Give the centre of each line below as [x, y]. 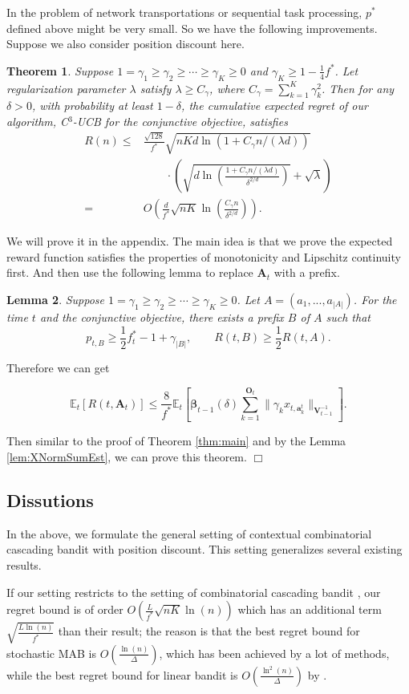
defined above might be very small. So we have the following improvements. [192, 28]
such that [348, 317]
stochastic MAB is [52, 653]
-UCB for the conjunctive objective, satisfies [180, 121]
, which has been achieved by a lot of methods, [274, 653]
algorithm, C [38, 121]
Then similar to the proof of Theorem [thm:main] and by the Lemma [176, 441]
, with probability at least [92, 106]
